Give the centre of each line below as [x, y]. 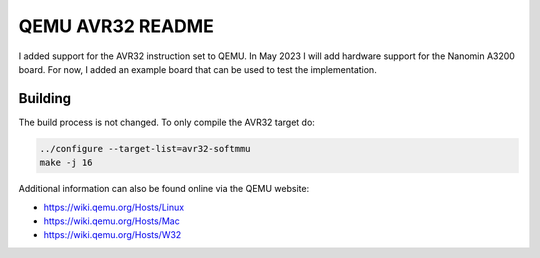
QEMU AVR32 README [116, 26]
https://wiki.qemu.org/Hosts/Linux [114, 207]
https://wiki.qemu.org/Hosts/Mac [111, 221]
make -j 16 [66, 163]
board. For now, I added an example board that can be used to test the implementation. [197, 69]
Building [45, 98]
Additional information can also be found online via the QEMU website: [164, 189]
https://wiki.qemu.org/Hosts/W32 [112, 235]
